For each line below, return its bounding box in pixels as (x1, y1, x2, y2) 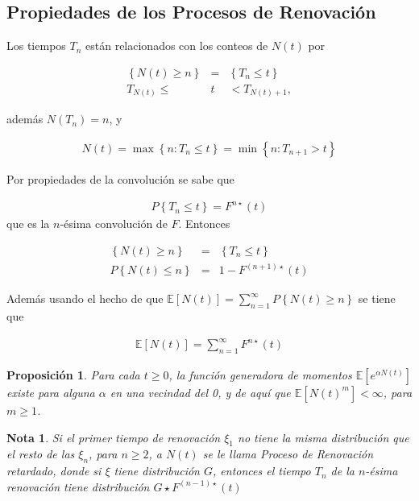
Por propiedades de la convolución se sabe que (6, 171, 234, 187)
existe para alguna (6, 383, 95, 400)
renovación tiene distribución (6, 478, 150, 495)
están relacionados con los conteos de (85, 37, 268, 54)
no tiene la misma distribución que (238, 429, 409, 445)
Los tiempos (6, 37, 66, 54)
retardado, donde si (6, 462, 102, 479)
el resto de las (6, 445, 75, 462)
